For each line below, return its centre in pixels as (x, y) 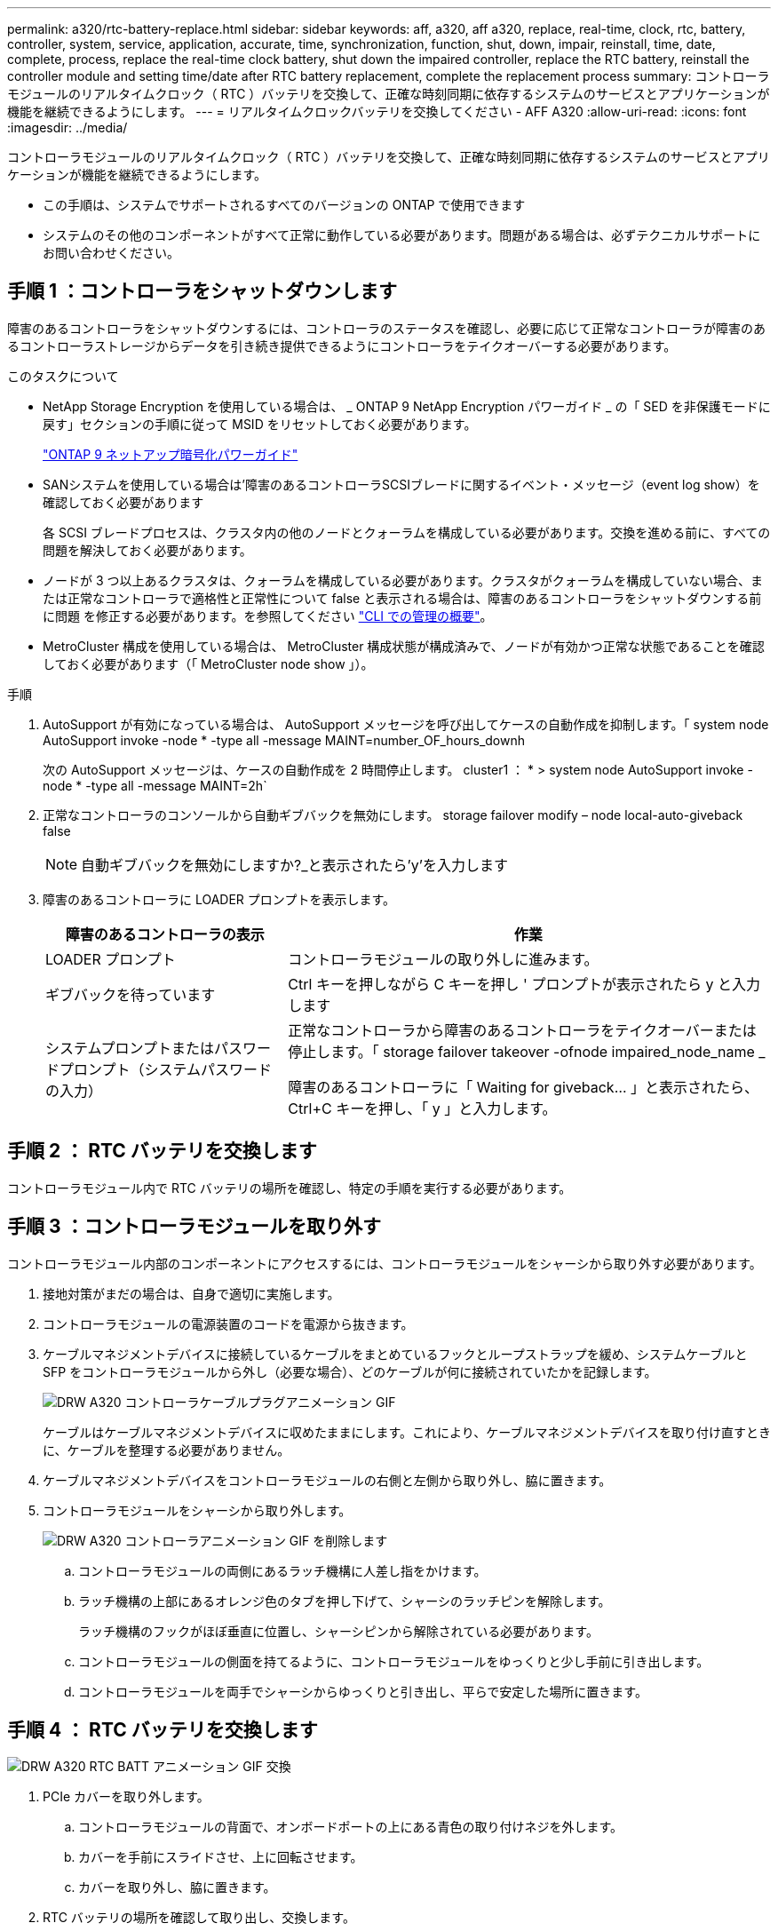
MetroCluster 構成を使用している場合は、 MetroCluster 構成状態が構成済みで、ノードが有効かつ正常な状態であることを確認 (404, 646)
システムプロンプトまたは (130, 1048)
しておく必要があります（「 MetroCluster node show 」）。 (208, 664)
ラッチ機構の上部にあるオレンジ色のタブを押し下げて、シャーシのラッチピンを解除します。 (345, 1601)
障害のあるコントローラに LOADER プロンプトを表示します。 (219, 899)
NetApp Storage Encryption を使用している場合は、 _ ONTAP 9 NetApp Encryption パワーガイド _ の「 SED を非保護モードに (407, 406)
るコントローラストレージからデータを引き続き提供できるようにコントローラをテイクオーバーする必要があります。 (342, 346)
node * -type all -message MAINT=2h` (155, 785)
